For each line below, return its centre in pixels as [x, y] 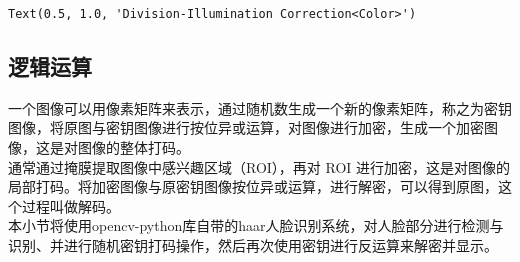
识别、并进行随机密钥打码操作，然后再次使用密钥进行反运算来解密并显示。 [253, 245]
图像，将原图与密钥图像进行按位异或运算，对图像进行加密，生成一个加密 [246, 127]
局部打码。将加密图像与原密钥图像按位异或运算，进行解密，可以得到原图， [253, 186]
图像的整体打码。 [133, 147]
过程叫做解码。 [70, 205]
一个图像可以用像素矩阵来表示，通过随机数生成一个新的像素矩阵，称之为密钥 [260, 107]
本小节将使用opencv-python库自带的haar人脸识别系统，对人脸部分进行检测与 [256, 225]
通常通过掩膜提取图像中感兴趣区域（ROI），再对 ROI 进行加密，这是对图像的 [259, 166]
